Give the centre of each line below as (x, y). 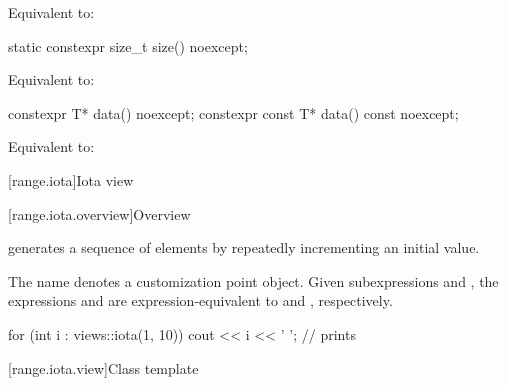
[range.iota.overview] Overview (99, 213)
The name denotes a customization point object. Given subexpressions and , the (253, 280)
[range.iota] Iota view (71, 179)
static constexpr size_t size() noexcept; (128, 45)
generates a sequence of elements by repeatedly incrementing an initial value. (244, 247)
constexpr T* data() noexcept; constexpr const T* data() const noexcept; (233, 112)
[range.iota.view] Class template (103, 367)
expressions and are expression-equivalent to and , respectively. (200, 300)
